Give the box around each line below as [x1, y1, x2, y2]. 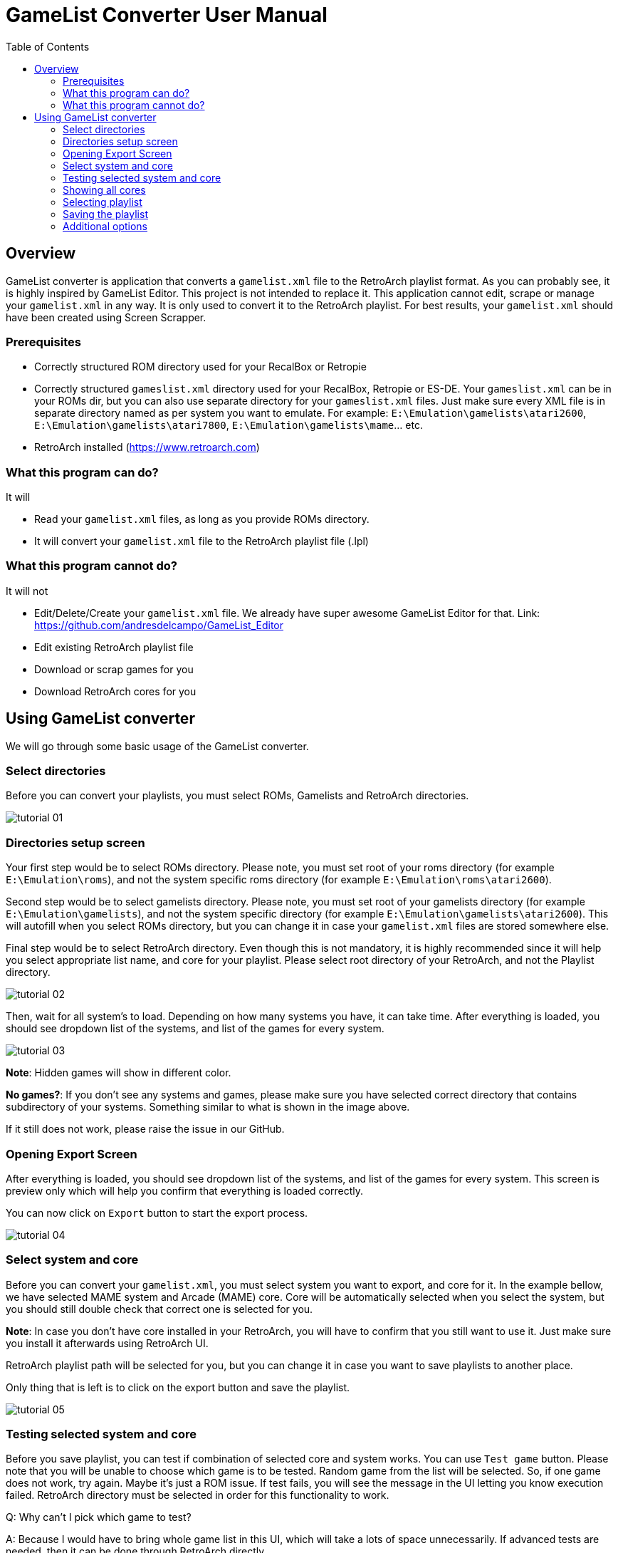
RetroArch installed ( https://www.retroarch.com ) [34, 441, 260, 454]
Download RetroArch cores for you [34, 685, 197, 697]
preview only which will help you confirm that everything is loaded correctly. [6, 1184, 364, 1197]
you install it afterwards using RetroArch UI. [6, 1336, 209, 1349]
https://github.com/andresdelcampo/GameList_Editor [34, 618, 283, 631]
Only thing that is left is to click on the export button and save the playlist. [6, 1381, 350, 1393]
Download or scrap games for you [34, 663, 194, 675]
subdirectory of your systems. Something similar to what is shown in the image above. [6, 1101, 410, 1113]
